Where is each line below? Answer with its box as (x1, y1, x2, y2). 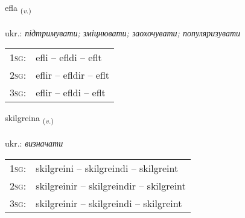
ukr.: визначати (5, 137, 63, 150)
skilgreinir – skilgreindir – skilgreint (36, 178, 186, 193)
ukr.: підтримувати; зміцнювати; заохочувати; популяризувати (5, 26, 241, 39)
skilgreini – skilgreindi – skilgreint (36, 160, 179, 175)
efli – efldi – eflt (36, 50, 102, 65)
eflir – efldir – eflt (36, 68, 110, 82)
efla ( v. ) (5, 1, 31, 15)
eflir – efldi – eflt (36, 85, 106, 100)
